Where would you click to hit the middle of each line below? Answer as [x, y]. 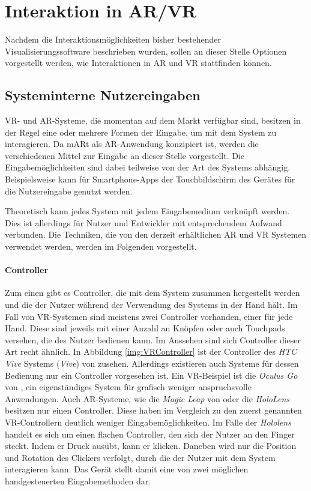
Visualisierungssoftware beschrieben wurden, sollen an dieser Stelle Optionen [146, 51]
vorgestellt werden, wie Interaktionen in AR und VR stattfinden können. [138, 63]
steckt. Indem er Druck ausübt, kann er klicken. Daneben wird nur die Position [151, 446]
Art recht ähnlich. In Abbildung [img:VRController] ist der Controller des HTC [151, 351]
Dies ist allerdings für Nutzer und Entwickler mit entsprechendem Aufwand [143, 222]
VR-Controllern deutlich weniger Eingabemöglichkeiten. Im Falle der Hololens [148, 422]
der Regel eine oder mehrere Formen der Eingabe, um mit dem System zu [141, 132]
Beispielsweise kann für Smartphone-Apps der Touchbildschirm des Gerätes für [150, 179]
